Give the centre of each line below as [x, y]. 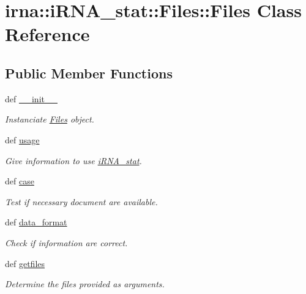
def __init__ [31, 98]
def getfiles [25, 263]
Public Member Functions [89, 73]
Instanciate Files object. [50, 119]
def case [20, 181]
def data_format [36, 222]
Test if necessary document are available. [81, 201]
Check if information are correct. [66, 242]
